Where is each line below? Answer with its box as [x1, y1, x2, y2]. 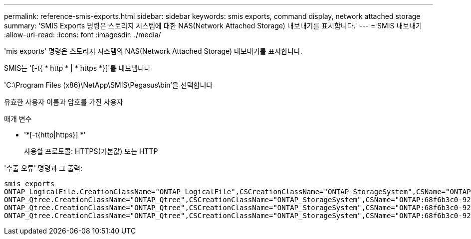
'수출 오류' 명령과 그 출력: [4, 164, 82, 172]
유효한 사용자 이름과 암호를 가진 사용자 [4, 98, 123, 106]
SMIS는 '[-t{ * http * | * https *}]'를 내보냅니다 [4, 64, 151, 72]
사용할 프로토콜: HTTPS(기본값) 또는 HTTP [24, 147, 158, 155]
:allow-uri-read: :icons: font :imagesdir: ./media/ [4, 30, 161, 39]
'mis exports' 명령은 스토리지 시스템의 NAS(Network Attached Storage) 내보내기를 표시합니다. [4, 47, 302, 55]
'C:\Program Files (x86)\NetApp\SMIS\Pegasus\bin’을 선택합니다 [4, 81, 213, 89]
